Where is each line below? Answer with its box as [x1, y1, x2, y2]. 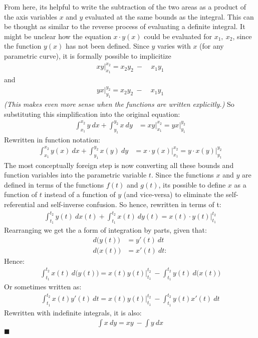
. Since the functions [151, 170, 214, 180]
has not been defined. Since [65, 41, 149, 51]
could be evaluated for [144, 31, 212, 41]
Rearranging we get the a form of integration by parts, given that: [4, 225, 207, 235]
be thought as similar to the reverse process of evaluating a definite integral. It [4, 21, 245, 32]
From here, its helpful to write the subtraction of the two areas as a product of [4, 2, 246, 12]
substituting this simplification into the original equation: [4, 108, 180, 119]
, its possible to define [158, 179, 226, 190]
